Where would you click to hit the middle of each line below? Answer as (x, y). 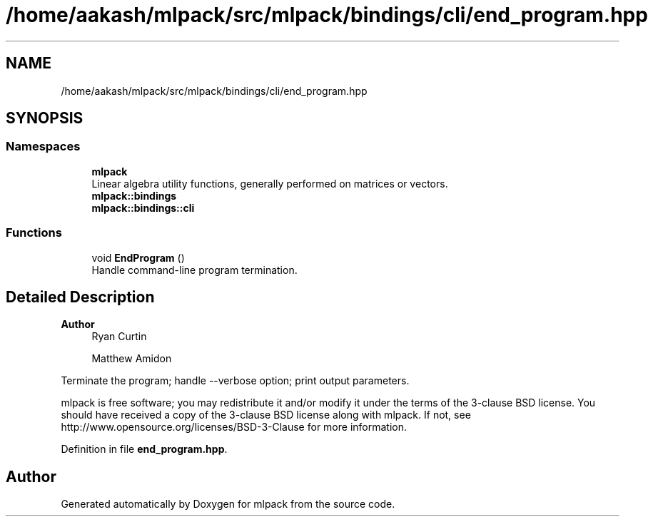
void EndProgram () (138, 257)
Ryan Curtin (119, 337)
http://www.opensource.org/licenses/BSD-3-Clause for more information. (234, 427)
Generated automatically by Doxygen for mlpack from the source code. (228, 504)
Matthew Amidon (132, 359)
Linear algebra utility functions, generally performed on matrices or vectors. (270, 183)
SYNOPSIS (45, 118)
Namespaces (43, 147)
